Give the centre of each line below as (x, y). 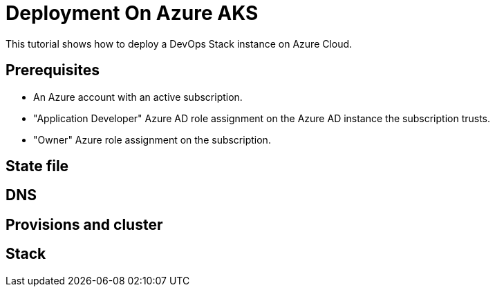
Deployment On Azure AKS (132, 13)
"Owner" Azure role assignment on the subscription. (152, 139)
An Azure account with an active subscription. (138, 97)
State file (37, 166)
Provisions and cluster (84, 224)
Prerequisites (53, 70)
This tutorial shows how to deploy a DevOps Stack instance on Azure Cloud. (179, 43)
